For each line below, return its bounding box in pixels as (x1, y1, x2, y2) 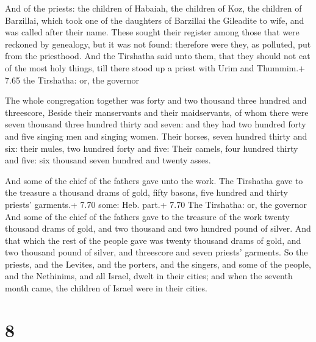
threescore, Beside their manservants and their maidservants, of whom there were (5, 105, 309, 118)
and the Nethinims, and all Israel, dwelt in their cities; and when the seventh (5, 269, 293, 282)
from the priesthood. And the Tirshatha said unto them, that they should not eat (5, 49, 311, 62)
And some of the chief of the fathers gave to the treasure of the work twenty (5, 210, 290, 223)
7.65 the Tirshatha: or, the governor (5, 73, 139, 86)
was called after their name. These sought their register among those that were (5, 26, 300, 38)
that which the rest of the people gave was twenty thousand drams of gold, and (5, 233, 301, 246)
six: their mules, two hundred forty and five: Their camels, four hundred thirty (5, 141, 298, 154)
